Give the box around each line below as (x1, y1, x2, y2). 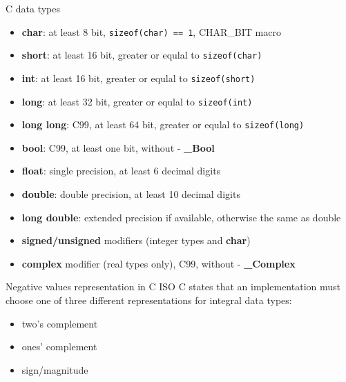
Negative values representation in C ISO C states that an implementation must (6, 279, 340, 294)
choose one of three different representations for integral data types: (6, 293, 292, 308)
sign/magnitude (21, 362, 88, 376)
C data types (6, 1, 61, 15)
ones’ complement (21, 339, 97, 354)
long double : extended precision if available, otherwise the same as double (21, 210, 341, 224)
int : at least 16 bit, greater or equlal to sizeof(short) (21, 70, 256, 85)
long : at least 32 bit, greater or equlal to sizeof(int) (21, 94, 253, 108)
